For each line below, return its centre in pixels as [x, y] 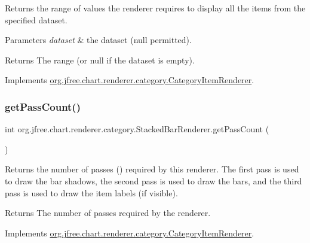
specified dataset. [36, 19]
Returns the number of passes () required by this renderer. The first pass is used [152, 169]
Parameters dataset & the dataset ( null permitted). [98, 40]
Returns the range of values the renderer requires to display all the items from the [155, 8]
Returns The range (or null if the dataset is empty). [100, 60]
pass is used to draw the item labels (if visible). [91, 192]
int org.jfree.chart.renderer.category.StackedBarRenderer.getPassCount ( [137, 129]
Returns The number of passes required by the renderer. [108, 213]
